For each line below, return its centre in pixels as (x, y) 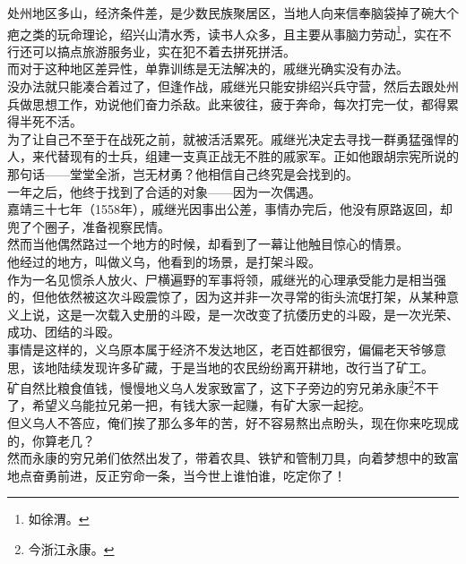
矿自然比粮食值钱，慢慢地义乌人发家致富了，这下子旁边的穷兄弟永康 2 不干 (223, 386)
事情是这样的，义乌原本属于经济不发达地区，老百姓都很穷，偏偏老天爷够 (220, 349)
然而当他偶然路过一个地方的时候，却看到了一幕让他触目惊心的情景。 (208, 244)
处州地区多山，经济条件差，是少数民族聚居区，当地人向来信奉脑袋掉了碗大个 (233, 13)
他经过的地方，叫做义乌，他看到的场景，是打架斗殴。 (164, 261)
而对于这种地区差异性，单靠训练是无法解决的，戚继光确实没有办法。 (208, 68)
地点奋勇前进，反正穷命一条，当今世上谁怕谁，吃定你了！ (177, 475)
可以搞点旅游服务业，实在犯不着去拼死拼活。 (164, 51)
